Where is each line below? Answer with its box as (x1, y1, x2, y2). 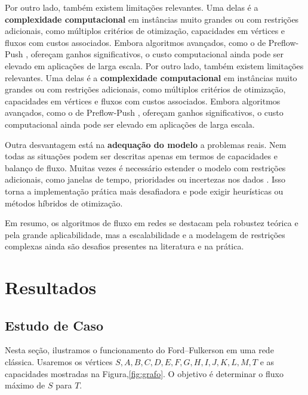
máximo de (5, 379, 45, 391)
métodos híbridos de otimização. (5, 196, 123, 209)
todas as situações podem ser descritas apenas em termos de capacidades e (5, 150, 278, 162)
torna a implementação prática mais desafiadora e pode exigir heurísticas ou (5, 184, 284, 197)
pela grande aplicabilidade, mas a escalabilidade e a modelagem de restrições (5, 228, 285, 240)
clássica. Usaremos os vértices (5, 356, 113, 368)
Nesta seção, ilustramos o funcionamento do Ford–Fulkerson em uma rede (5, 344, 274, 356)
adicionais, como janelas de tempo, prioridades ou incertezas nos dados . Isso (5, 173, 286, 186)
